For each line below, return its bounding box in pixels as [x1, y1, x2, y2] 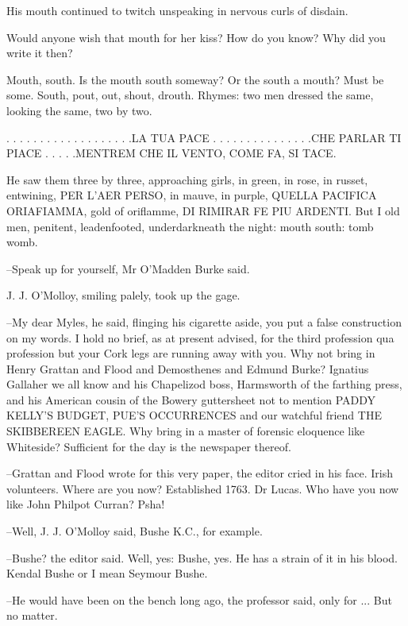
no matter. [6, 607, 58, 624]
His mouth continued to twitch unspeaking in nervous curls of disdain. [6, 2, 348, 18]
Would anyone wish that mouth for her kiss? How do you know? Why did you [6, 29, 386, 45]
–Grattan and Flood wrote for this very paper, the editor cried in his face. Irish [6, 465, 393, 481]
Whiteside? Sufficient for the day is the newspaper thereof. [6, 438, 291, 454]
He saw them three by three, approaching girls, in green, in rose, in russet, [6, 171, 368, 187]
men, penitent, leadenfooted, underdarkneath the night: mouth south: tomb [6, 218, 374, 234]
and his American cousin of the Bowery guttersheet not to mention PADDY [6, 391, 376, 408]
